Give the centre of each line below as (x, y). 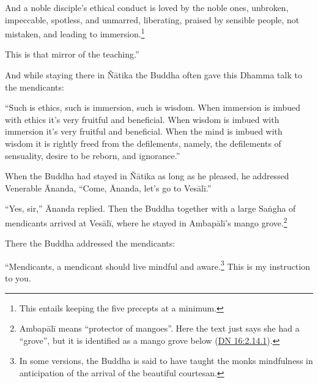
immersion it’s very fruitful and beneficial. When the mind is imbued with (144, 131)
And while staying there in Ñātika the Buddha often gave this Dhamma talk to (153, 75)
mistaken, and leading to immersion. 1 (75, 33)
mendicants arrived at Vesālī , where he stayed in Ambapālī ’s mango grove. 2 (146, 221)
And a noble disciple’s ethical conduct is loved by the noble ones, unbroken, (147, 7)
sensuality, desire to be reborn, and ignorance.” (93, 155)
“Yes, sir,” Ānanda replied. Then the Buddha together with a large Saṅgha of (150, 208)
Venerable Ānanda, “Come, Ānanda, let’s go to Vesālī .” (108, 188)
